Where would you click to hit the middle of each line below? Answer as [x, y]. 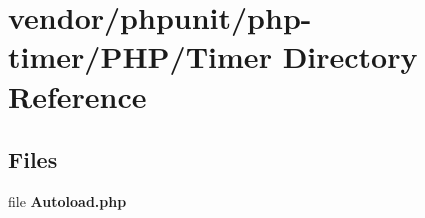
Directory [350, 56]
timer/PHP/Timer [140, 56]
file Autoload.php [67, 200]
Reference [77, 95]
